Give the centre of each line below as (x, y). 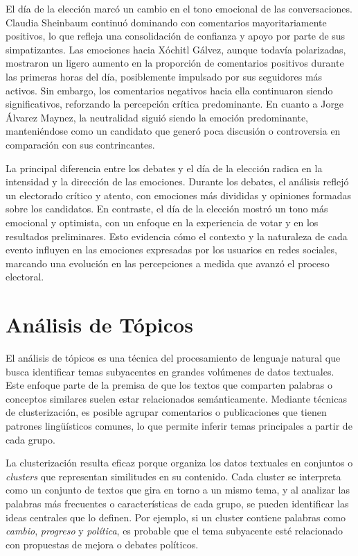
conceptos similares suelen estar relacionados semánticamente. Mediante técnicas (176, 398)
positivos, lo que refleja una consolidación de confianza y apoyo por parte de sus (176, 36)
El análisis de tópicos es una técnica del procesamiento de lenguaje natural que (173, 357)
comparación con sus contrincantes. (80, 144)
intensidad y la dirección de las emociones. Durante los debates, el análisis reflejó (177, 182)
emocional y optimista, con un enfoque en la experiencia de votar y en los (162, 222)
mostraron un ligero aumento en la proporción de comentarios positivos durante (175, 63)
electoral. (25, 277)
